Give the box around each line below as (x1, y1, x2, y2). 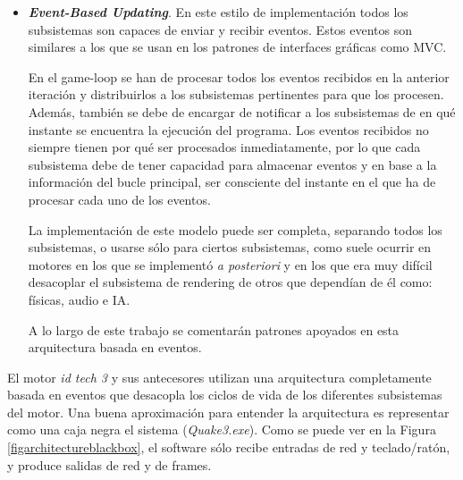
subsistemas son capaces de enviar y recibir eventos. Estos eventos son (28, 20, 413, 38)
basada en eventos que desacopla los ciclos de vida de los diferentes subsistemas (7, 385, 442, 404)
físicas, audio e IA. (28, 290, 130, 308)
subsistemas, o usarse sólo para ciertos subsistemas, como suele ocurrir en (28, 238, 432, 257)
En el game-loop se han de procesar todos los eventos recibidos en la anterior (28, 67, 450, 86)
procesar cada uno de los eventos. (28, 189, 211, 208)
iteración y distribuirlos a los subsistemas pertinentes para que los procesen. (28, 85, 444, 104)
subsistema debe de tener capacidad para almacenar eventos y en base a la (28, 155, 437, 173)
